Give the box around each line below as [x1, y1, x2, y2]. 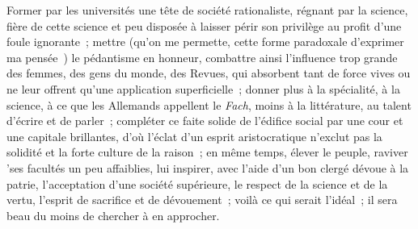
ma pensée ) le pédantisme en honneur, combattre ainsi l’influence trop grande [6, 48, 398, 65]
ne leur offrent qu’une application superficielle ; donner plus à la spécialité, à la [6, 80, 400, 97]
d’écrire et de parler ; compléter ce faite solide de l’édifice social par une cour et [6, 112, 403, 129]
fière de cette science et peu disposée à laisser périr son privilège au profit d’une [6, 17, 402, 34]
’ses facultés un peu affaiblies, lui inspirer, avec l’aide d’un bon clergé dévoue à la [6, 159, 409, 176]
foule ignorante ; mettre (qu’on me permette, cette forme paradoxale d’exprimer [6, 33, 404, 50]
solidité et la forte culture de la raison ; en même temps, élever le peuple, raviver [6, 144, 408, 160]
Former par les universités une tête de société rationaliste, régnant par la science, [6, 2, 408, 18]
